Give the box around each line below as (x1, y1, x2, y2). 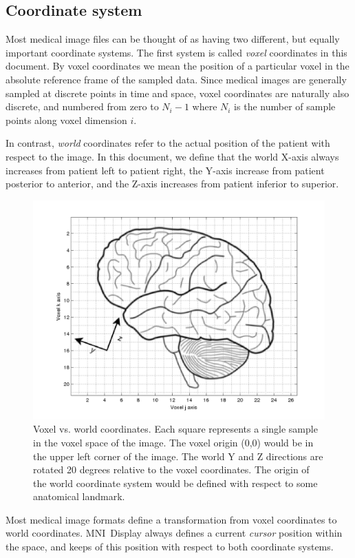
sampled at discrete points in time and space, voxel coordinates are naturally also (6, 85, 349, 100)
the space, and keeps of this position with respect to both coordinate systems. (6, 539, 334, 554)
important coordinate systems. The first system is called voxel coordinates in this (6, 45, 347, 59)
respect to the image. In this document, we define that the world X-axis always (6, 149, 339, 163)
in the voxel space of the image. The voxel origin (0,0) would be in (33, 435, 314, 449)
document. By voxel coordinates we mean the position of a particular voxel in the (6, 59, 349, 73)
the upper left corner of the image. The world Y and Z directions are (33, 448, 323, 463)
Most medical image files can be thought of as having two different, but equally (6, 32, 340, 46)
